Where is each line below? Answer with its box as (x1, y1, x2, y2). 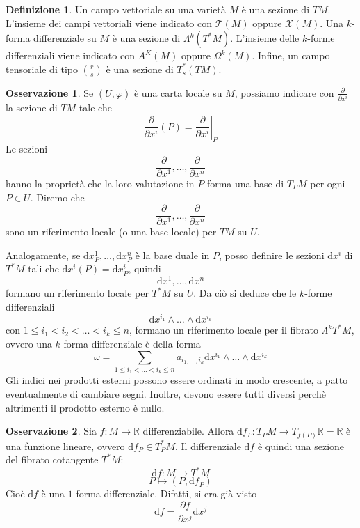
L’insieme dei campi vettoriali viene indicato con (6, 15, 213, 30)
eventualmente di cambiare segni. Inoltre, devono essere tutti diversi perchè (6, 386, 326, 401)
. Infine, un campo (252, 48, 330, 63)
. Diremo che (30, 189, 85, 204)
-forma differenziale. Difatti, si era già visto (72, 486, 257, 501)
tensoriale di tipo (6, 61, 78, 76)
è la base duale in (135, 247, 210, 262)
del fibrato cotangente (6, 452, 99, 467)
